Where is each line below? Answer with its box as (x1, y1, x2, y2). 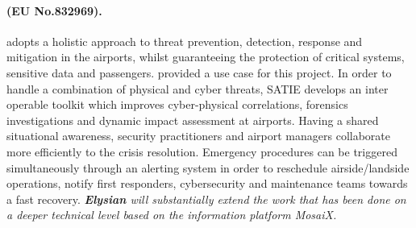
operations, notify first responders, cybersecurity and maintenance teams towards (6, 175, 408, 192)
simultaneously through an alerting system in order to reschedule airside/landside (6, 159, 410, 176)
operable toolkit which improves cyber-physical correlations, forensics (6, 96, 348, 113)
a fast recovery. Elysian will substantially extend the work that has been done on (6, 190, 406, 207)
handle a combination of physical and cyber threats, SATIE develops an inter (6, 80, 389, 97)
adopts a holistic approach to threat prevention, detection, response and (6, 32, 363, 49)
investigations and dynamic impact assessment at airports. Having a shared (6, 111, 379, 128)
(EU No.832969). (6, 2, 102, 19)
